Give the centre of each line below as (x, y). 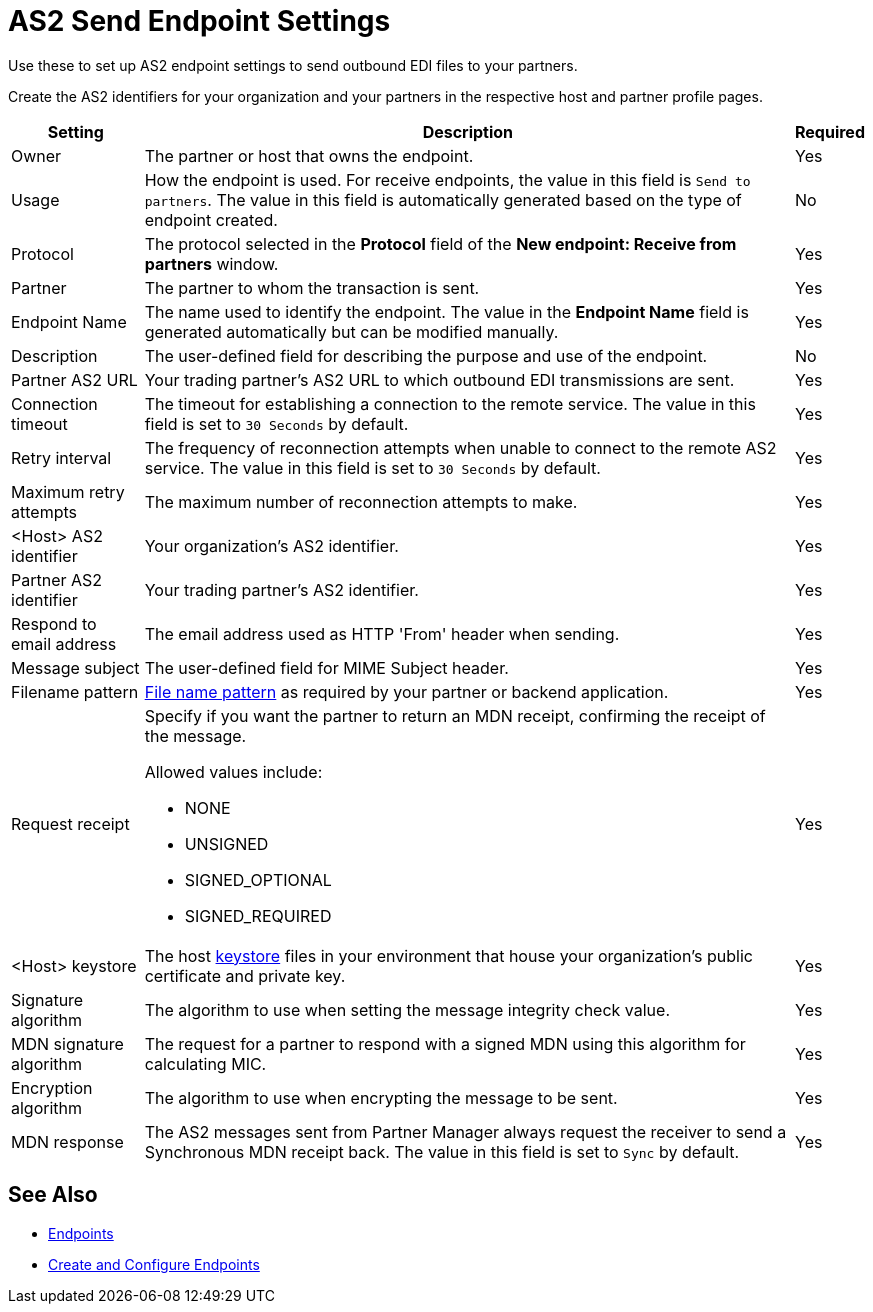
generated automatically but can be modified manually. (351, 331)
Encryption (52, 1087)
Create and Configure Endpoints (154, 1264)
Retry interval (61, 457)
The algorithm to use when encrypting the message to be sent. (381, 1097)
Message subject (75, 667)
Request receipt (70, 823)
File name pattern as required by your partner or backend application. (406, 691)
